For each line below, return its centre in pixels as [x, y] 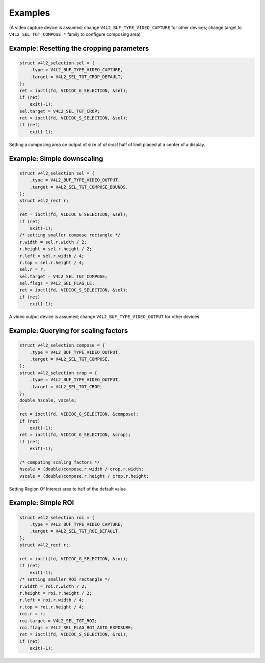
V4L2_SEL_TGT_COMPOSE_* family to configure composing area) [75, 34]
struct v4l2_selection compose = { [62, 346]
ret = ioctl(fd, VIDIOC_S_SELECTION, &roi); [74, 634]
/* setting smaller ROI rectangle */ [65, 579]
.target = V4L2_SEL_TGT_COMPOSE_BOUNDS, [79, 187]
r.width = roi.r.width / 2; [53, 586]
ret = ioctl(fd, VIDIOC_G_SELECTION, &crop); [75, 435]
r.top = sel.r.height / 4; [52, 262]
